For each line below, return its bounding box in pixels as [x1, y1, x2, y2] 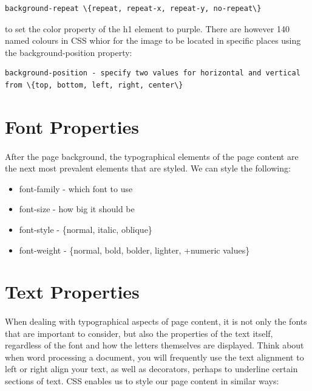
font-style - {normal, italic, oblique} [19, 223, 152, 235]
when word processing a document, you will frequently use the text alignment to [5, 350, 304, 363]
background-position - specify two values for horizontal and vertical [5, 69, 300, 78]
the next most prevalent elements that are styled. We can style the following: [5, 162, 291, 175]
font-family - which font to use [19, 182, 133, 195]
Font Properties [5, 114, 140, 139]
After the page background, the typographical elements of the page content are [5, 150, 299, 162]
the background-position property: [5, 46, 132, 58]
